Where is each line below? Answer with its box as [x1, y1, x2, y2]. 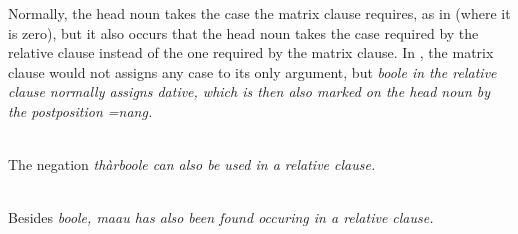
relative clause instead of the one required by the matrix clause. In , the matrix [8, 42, 494, 63]
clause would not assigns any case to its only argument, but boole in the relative [8, 61, 497, 82]
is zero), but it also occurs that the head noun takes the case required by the [8, 22, 479, 43]
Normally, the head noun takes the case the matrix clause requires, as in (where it [8, 3, 511, 23]
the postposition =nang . [8, 100, 153, 121]
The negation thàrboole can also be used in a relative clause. [8, 154, 376, 175]
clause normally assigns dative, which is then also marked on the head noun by [8, 81, 491, 102]
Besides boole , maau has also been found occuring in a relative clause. [8, 207, 434, 228]
